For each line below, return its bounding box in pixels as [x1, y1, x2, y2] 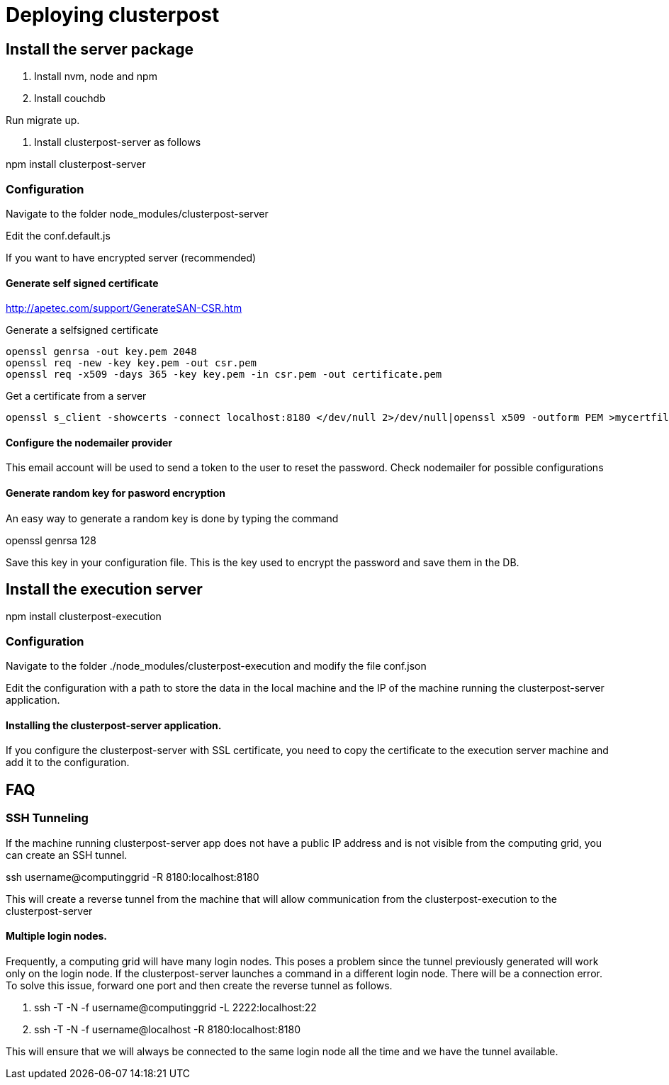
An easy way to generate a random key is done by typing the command [6, 512, 339, 524]
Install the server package [6, 40, 193, 58]
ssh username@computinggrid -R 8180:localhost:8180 [6, 870, 259, 883]
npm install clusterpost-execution [6, 610, 162, 623]
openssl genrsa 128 [6, 534, 96, 546]
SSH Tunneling [6, 811, 89, 826]
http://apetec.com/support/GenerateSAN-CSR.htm [6, 302, 242, 315]
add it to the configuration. [6, 756, 130, 769]
